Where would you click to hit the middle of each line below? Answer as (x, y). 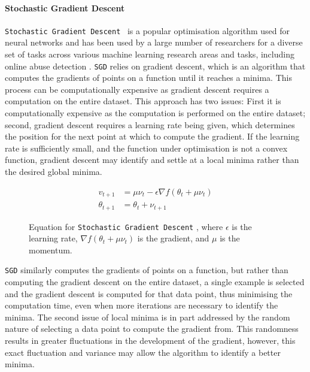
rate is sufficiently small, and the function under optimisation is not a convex (146, 148)
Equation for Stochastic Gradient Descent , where (126, 226)
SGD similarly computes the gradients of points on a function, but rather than (147, 270)
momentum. (51, 249)
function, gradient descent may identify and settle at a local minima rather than (152, 160)
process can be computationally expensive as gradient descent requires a (137, 89)
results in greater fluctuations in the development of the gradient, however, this (150, 341)
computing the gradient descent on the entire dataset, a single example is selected (155, 282)
